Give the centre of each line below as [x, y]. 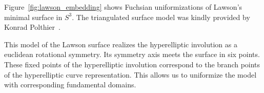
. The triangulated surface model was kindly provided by [161, 17]
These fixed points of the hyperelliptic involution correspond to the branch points [132, 64]
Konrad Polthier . [32, 27]
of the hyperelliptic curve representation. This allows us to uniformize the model [130, 74]
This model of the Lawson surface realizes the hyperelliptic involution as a [121, 44]
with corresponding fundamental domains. [70, 85]
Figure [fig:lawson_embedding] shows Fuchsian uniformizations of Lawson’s [123, 7]
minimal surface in [33, 17]
